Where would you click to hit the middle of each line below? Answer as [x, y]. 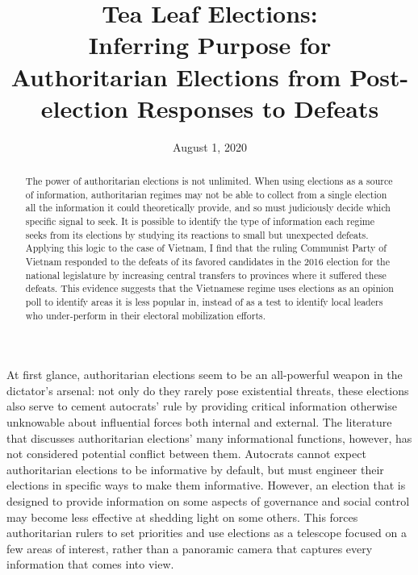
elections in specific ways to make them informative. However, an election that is [206, 485]
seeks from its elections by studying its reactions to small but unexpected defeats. [197, 234]
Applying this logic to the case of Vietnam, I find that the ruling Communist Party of [206, 248]
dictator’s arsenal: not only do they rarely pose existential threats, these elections [208, 390]
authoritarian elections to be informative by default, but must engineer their [195, 469]
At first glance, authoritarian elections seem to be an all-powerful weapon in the [205, 375]
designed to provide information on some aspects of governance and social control [208, 501]
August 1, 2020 [210, 146]
